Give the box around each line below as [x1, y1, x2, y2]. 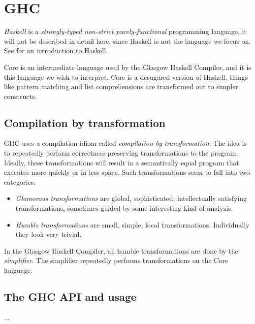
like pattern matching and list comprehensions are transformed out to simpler [4, 81, 238, 92]
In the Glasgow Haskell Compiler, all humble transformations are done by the [4, 245, 238, 256]
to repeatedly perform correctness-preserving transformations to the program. [4, 148, 238, 158]
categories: [4, 176, 35, 187]
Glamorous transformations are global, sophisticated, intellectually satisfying [15, 193, 247, 203]
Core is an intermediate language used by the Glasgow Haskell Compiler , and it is [4, 62, 251, 72]
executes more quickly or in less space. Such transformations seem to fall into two [4, 167, 250, 177]
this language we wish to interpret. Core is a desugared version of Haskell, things [4, 71, 248, 82]
